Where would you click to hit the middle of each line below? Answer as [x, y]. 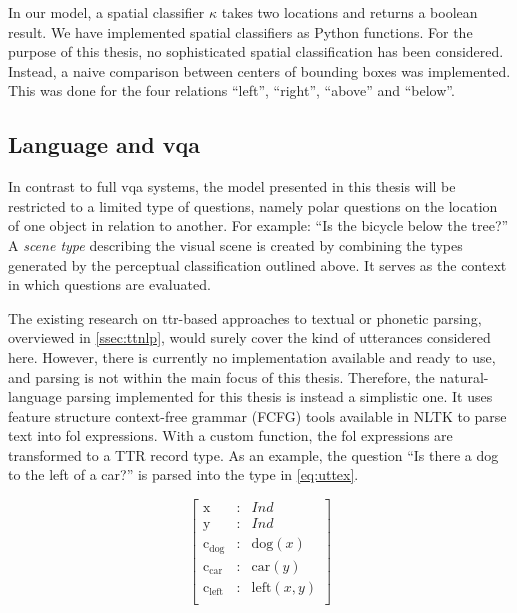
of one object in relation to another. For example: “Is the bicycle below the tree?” [258, 225]
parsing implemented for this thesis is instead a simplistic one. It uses [279, 396]
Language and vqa [104, 144]
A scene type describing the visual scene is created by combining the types [235, 244]
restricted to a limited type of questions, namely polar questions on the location [253, 205]
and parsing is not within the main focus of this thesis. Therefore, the [221, 376]
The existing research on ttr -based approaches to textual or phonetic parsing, [245, 317]
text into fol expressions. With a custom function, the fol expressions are [230, 435]
